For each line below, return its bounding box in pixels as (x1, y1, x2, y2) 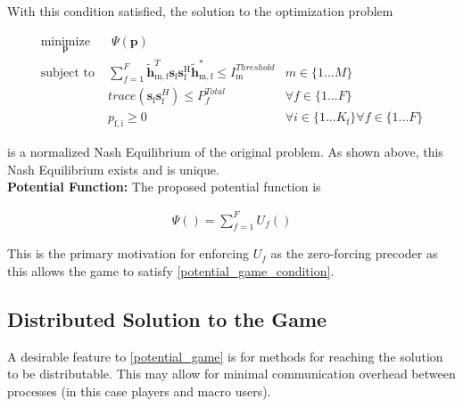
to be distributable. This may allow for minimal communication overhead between (7, 364, 456, 383)
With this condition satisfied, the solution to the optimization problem (7, 2, 393, 20)
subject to (40, 66, 95, 79)
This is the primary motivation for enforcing (7, 244, 249, 263)
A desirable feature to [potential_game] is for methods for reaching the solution (7, 346, 443, 365)
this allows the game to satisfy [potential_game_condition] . (7, 261, 335, 280)
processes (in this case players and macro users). (7, 381, 271, 400)
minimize (40, 35, 90, 48)
